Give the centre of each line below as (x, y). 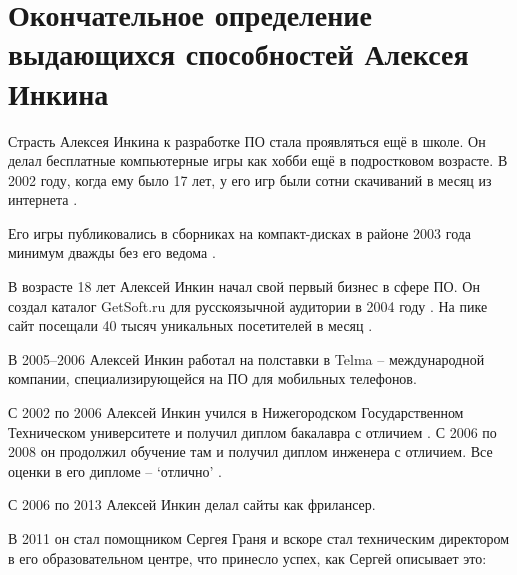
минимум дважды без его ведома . (112, 252)
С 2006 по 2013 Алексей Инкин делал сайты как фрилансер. (192, 504)
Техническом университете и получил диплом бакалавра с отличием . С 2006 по (252, 431)
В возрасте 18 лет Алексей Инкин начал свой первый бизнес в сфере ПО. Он (244, 286)
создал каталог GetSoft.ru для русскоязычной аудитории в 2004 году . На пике (248, 305)
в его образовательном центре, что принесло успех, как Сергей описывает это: (247, 557)
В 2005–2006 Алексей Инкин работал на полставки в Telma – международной (246, 358)
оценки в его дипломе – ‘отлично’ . (115, 470)
